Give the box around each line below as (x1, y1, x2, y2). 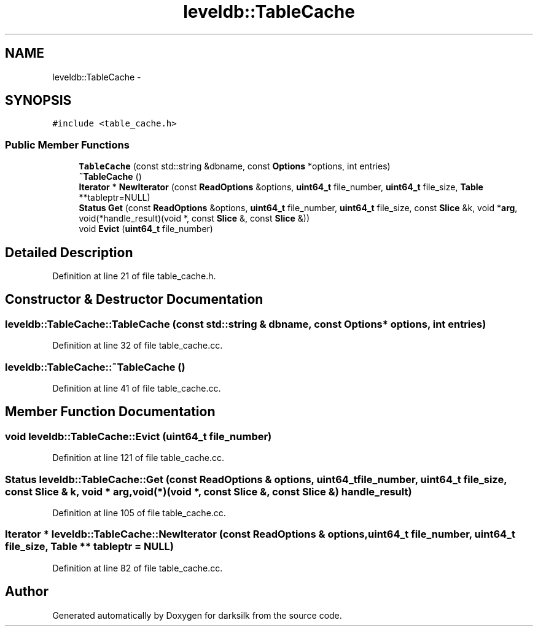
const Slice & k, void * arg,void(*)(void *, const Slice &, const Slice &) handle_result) (5, 485, 412, 498)
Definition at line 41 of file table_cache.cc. (52, 383, 221, 393)
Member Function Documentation (5, 404, 216, 420)
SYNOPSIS (5, 93, 72, 109)
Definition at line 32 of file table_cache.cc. (52, 340, 223, 351)
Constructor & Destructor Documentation (5, 292, 263, 308)
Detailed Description (5, 244, 133, 260)
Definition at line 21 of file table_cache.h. (52, 271, 216, 282)
